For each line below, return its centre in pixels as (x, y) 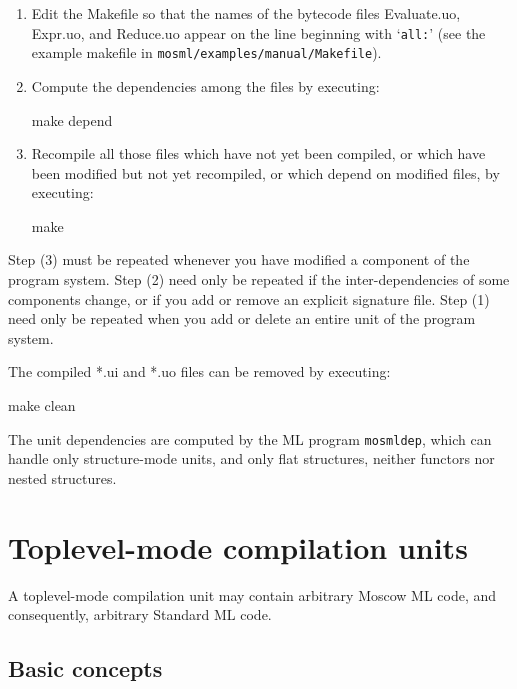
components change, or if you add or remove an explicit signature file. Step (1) (249, 298)
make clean (42, 405)
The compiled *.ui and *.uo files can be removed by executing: (199, 371)
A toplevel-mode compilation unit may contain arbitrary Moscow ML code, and (252, 594)
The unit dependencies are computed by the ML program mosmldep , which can (250, 438)
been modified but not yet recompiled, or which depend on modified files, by (265, 172)
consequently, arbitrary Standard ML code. (140, 614)
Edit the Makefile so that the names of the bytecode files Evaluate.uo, (246, 13)
